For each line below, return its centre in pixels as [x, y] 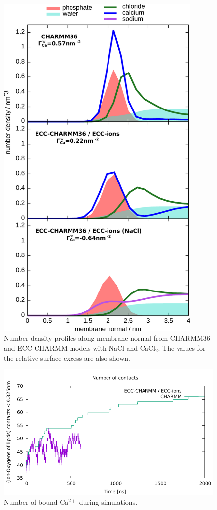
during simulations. [108, 502]
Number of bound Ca [36, 502]
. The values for [182, 348]
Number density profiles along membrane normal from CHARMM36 [107, 338]
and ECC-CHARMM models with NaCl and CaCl [80, 348]
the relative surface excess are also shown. [67, 357]
